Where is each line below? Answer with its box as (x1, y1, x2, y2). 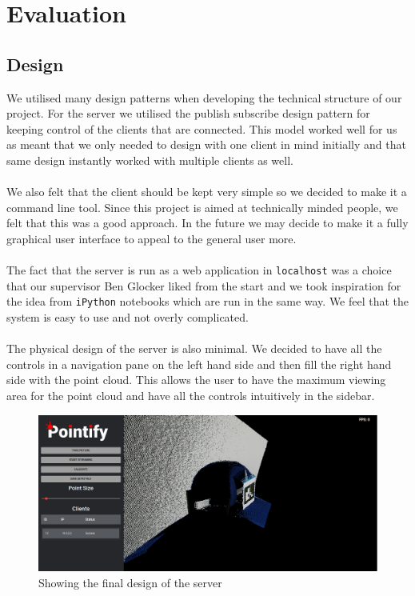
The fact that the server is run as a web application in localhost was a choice (6, 262, 392, 278)
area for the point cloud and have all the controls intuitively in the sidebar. (6, 386, 375, 403)
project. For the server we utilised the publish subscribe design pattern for (6, 105, 370, 122)
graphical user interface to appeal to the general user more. (6, 230, 297, 246)
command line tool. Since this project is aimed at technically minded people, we (6, 198, 398, 215)
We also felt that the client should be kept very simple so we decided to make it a (6, 183, 407, 200)
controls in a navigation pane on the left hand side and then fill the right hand (6, 355, 392, 372)
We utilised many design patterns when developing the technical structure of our (6, 89, 402, 106)
